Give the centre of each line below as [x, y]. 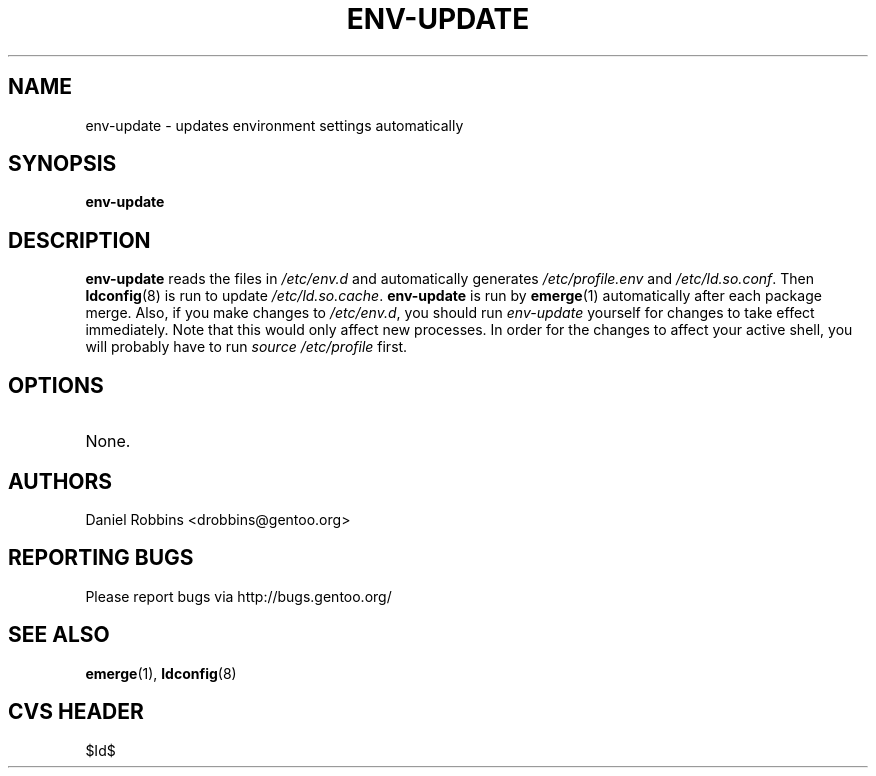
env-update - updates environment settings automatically [274, 125]
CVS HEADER [76, 712]
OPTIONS [56, 385]
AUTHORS [60, 481]
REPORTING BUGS [101, 558]
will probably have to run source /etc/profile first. [246, 347]
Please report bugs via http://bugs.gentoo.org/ [238, 596]
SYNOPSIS [62, 164]
